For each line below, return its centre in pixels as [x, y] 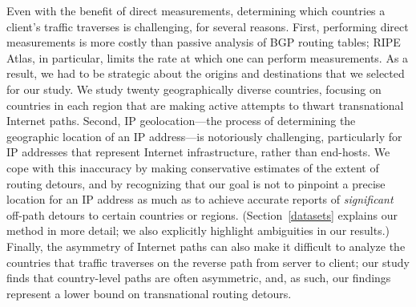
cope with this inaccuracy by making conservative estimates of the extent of [193, 167]
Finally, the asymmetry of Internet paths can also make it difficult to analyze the [206, 246]
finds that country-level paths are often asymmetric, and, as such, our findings [199, 278]
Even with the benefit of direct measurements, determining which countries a [196, 10]
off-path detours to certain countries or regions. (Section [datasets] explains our [202, 214]
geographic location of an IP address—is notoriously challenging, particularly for [204, 136]
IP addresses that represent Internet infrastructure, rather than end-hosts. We [198, 152]
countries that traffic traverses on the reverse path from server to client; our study [208, 262]
